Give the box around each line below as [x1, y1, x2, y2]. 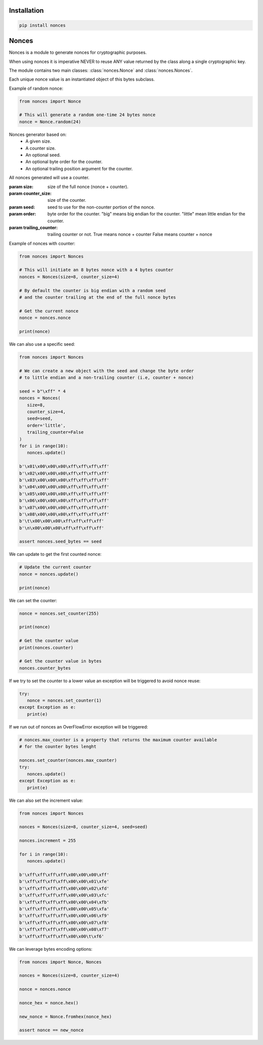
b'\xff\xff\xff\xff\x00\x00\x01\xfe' [19, 879, 110, 884]
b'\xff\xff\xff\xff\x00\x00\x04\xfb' [19, 899, 110, 905]
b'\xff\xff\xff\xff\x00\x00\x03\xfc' [19, 893, 110, 898]
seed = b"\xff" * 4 [19, 388, 66, 394]
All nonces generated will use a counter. [9, 175, 90, 181]
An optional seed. [25, 152, 61, 158]
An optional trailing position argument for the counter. [25, 166, 133, 171]
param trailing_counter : [9, 225, 58, 230]
